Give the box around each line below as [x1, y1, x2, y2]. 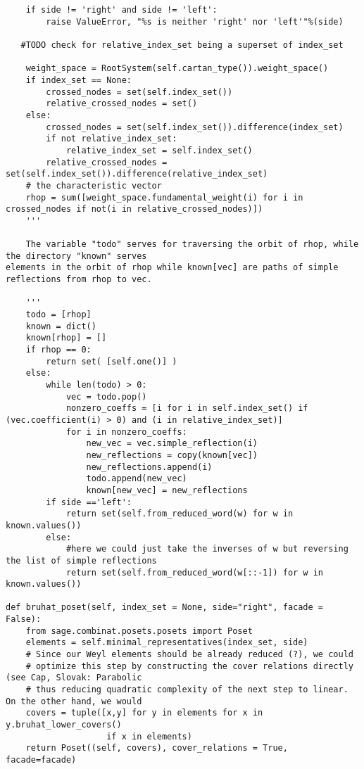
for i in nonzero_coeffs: [65, 426, 187, 437]
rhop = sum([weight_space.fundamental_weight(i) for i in [25, 192, 303, 203]
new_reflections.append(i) [86, 462, 213, 472]
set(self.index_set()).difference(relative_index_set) [6, 169, 268, 179]
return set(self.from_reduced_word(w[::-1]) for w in [65, 567, 324, 578]
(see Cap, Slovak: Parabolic [6, 673, 142, 683]
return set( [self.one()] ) [46, 356, 177, 367]
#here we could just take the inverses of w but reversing [65, 544, 349, 554]
